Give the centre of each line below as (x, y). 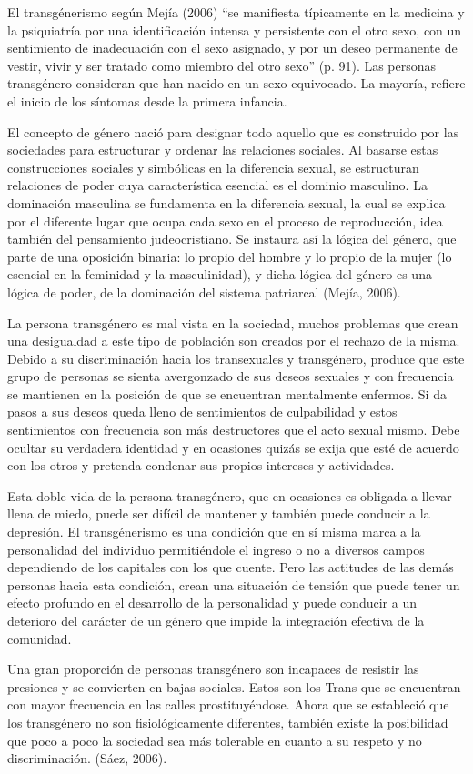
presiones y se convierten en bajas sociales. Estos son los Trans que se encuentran (234, 686)
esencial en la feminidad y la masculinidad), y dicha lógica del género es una (220, 274)
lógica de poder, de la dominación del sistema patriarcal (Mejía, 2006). (204, 292)
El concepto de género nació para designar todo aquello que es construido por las (233, 131)
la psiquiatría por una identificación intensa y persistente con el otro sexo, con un (235, 30)
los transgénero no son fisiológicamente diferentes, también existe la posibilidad (228, 722)
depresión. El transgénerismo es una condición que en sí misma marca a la (214, 532)
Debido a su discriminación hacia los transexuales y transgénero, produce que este (236, 358)
